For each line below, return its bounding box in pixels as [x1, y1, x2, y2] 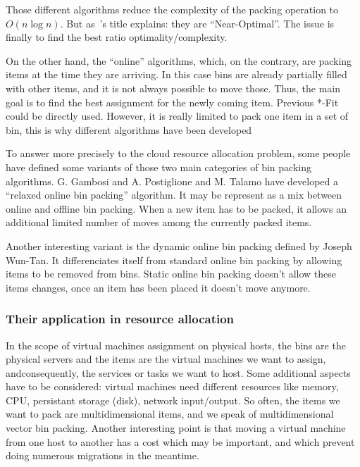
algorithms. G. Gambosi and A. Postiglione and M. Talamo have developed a [6, 173, 339, 188]
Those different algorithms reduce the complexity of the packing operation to [6, 2, 339, 16]
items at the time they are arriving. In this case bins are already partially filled [6, 67, 347, 82]
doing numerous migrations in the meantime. [6, 448, 199, 463]
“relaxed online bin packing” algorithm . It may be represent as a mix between [6, 187, 342, 202]
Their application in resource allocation [6, 310, 235, 328]
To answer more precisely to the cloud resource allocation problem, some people [6, 146, 351, 161]
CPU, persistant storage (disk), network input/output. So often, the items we [6, 392, 340, 407]
